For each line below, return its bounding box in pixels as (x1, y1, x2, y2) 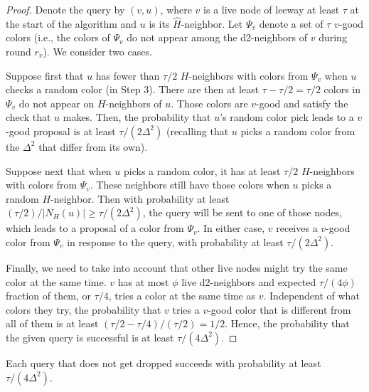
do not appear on (18, 95, 95, 110)
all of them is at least (6, 316, 99, 331)
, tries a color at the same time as (108, 288, 256, 303)
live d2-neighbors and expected (181, 274, 316, 289)
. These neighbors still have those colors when (90, 177, 289, 192)
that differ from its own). (38, 139, 148, 154)
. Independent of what (263, 288, 360, 303)
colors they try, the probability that (6, 302, 161, 317)
